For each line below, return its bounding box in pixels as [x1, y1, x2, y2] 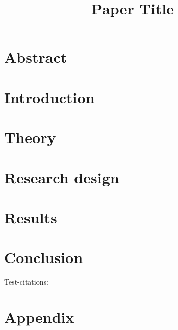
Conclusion [4, 247, 83, 268]
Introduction [4, 86, 95, 107]
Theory [4, 127, 56, 148]
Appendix [4, 306, 74, 327]
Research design [4, 167, 119, 187]
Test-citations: [4, 276, 48, 287]
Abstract [4, 46, 67, 67]
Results [4, 206, 57, 227]
